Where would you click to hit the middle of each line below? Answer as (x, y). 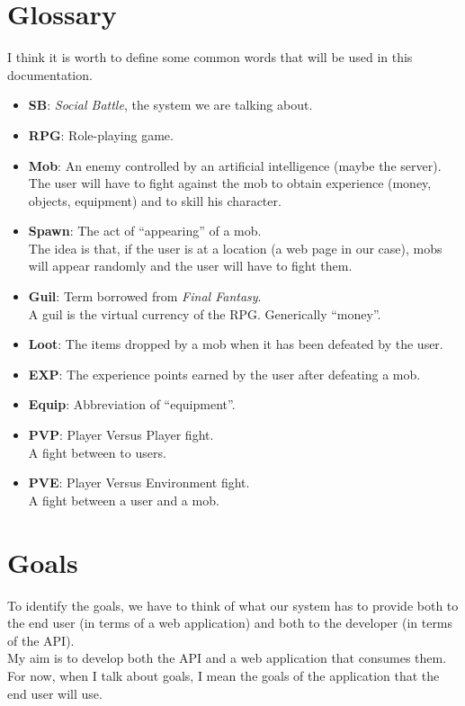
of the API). (41, 640)
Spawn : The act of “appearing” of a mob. (145, 231)
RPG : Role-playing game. (101, 134)
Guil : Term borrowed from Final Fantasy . (145, 296)
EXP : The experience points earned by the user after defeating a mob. (224, 374)
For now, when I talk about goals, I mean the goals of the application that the (224, 675)
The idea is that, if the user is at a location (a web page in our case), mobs (235, 248)
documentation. (50, 74)
